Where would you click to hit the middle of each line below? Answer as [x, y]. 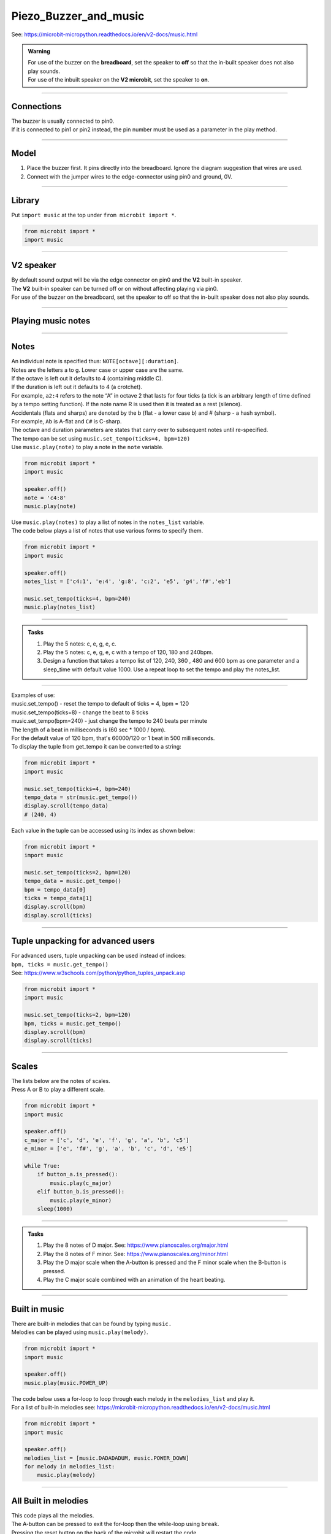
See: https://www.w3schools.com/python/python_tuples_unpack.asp [98, 973]
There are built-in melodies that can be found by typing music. [91, 1324]
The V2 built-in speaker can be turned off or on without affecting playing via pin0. [115, 288]
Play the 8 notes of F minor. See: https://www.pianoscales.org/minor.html [135, 1254]
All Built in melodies [50, 1501]
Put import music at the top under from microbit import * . [94, 215]
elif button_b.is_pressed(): [81, 1192]
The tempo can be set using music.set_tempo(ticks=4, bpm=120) [101, 438]
